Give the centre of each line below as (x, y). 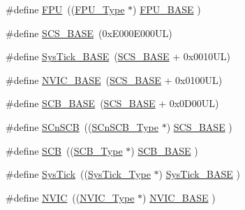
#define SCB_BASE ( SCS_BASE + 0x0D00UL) (112, 103)
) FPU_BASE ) (167, 9)
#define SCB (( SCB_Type (64, 150)
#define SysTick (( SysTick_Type (78, 174)
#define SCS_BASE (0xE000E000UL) (89, 33)
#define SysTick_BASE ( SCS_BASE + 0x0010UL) (118, 56)
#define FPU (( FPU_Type (65, 9)
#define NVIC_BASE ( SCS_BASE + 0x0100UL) (114, 79)
